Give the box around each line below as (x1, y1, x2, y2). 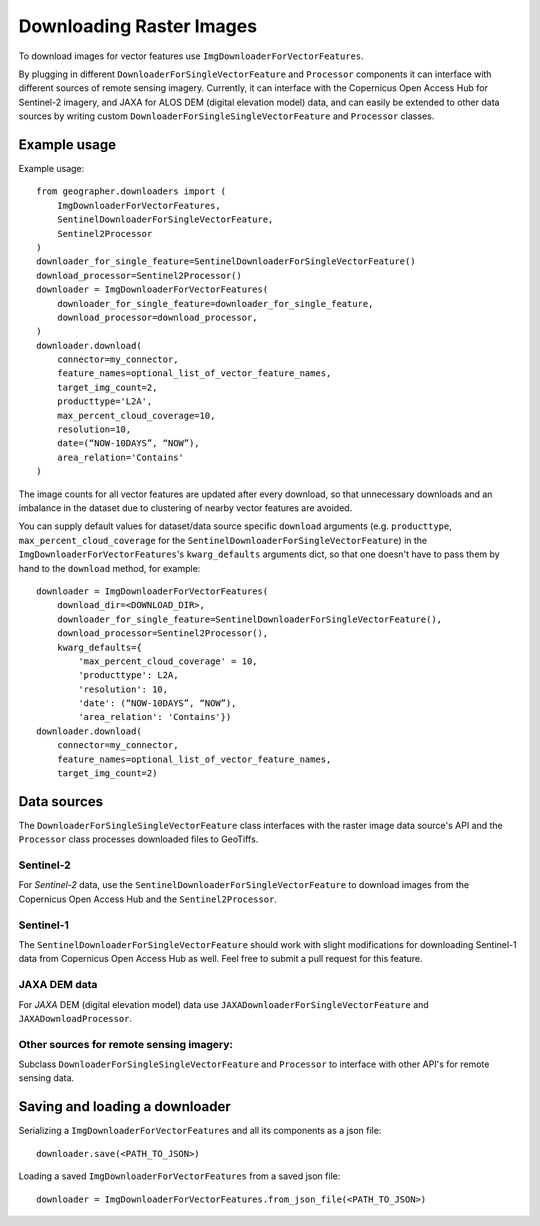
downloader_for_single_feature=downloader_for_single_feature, (56, 298, 374, 309)
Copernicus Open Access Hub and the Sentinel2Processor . (18, 893, 277, 905)
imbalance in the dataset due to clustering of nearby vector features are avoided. (18, 502, 353, 514)
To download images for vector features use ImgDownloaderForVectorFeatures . (18, 50, 364, 62)
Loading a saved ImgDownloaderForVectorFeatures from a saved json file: (18, 1170, 341, 1182)
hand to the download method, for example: (18, 562, 201, 574)
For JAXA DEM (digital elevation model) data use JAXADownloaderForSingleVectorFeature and (18, 998, 429, 1010)
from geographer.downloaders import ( (36, 186, 227, 197)
